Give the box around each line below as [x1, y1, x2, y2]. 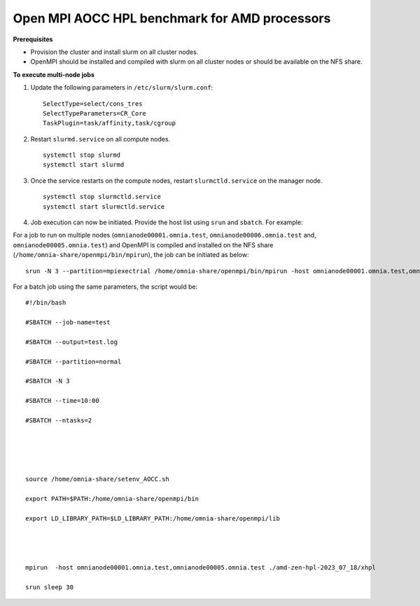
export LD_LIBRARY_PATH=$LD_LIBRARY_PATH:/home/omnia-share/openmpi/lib [25, 514, 280, 522]
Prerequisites [13, 35, 53, 43]
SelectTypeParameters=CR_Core [43, 109, 147, 117]
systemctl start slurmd [43, 161, 125, 169]
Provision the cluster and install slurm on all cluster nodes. [30, 48, 199, 56]
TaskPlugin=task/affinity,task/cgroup [43, 119, 176, 128]
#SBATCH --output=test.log [25, 338, 118, 346]
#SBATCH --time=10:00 [25, 397, 99, 405]
